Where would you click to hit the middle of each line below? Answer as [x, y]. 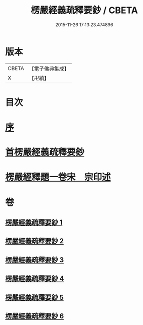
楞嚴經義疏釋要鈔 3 [35, 260]
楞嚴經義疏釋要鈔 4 [35, 279]
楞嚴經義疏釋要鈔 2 [35, 241]
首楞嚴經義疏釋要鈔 [45, 152]
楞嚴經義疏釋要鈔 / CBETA [84, 10]
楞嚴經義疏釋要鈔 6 [35, 316]
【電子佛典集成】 [49, 69]
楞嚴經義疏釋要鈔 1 [34, 223]
